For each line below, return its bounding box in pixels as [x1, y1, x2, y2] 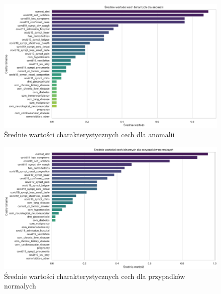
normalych [4, 280, 36, 291]
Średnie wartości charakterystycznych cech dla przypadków [4, 270, 185, 281]
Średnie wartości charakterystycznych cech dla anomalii [4, 129, 175, 140]
